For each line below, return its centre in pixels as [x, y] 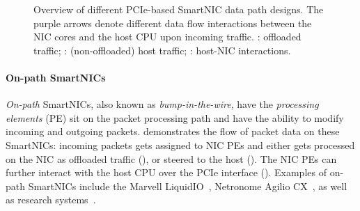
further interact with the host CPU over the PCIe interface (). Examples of [166, 172]
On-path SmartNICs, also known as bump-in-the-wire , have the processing [162, 104]
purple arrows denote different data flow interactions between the [173, 23]
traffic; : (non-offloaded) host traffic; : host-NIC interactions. [162, 50]
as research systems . [51, 200]
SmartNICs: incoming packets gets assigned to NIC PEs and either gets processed [180, 144]
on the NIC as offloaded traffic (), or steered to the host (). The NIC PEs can [171, 158]
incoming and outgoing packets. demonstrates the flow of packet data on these [173, 131]
